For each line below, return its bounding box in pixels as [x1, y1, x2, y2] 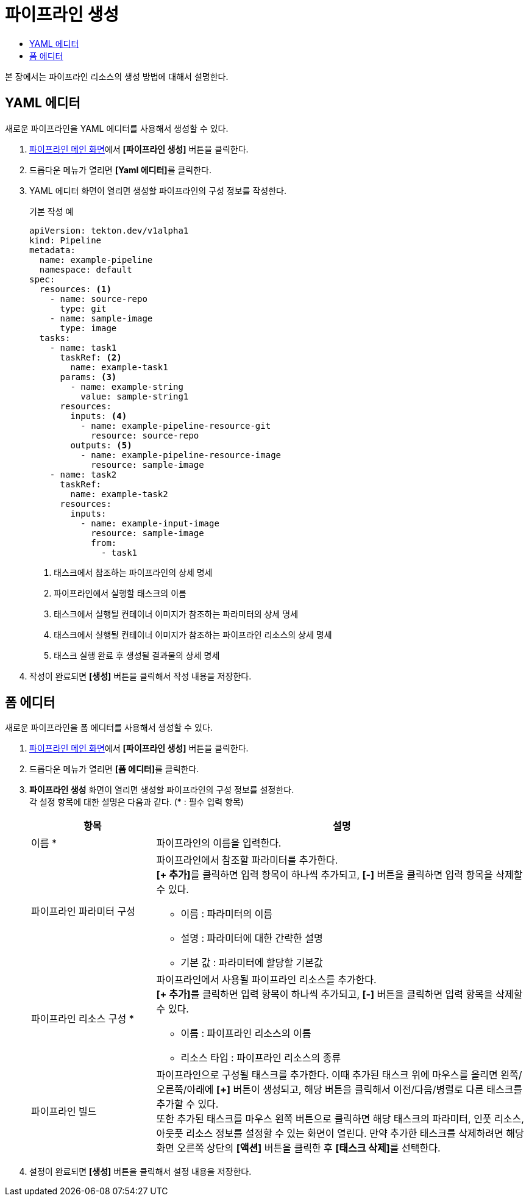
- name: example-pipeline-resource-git [80, 420, 271, 431]
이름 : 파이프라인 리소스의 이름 [180, 1027, 311, 1040]
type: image [60, 323, 117, 333]
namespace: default [39, 264, 132, 274]
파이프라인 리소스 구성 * [31, 1013, 134, 1025]
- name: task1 [49, 342, 117, 353]
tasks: [39, 332, 71, 343]
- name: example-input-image [80, 518, 219, 528]
